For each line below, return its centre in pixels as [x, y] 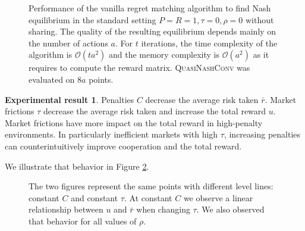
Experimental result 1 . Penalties [70, 99]
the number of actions [68, 43]
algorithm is [51, 54]
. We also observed [230, 209]
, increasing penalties [262, 134]
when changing [163, 209]
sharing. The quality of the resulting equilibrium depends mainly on [152, 31]
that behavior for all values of [83, 221]
